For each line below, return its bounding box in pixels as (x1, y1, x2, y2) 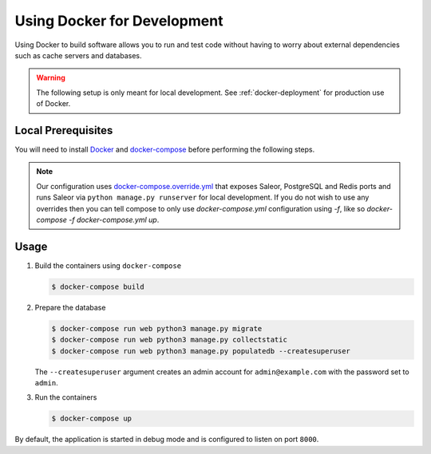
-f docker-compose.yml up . (69, 215, 160, 224)
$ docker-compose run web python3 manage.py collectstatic (51, 335, 287, 345)
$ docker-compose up (51, 414, 132, 423)
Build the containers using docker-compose (34, 260, 182, 270)
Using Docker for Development (14, 12, 223, 30)
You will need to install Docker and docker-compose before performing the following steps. (14, 144, 315, 155)
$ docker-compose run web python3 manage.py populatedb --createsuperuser (51, 346, 351, 355)
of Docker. (36, 99, 71, 109)
